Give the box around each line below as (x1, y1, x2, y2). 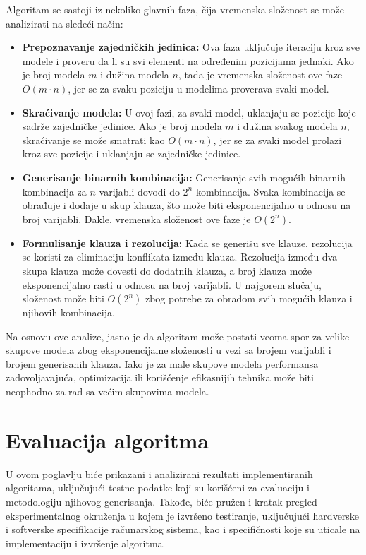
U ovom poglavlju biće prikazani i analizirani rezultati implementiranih (6, 466, 313, 481)
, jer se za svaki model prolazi (213, 132, 342, 147)
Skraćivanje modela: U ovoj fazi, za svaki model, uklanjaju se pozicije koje (22, 105, 356, 119)
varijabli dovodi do (99, 184, 180, 198)
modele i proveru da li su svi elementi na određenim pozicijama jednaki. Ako (22, 53, 354, 68)
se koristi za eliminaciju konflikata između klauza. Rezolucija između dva (22, 249, 338, 264)
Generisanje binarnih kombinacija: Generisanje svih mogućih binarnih (22, 169, 346, 184)
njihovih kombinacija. (22, 305, 115, 320)
